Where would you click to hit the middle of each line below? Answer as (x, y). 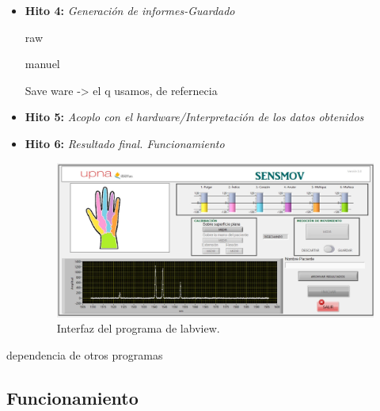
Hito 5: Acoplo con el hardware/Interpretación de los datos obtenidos (194, 117)
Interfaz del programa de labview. (138, 328)
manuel (42, 64)
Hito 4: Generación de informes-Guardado (130, 10)
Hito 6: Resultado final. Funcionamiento (125, 143)
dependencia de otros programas (85, 354)
